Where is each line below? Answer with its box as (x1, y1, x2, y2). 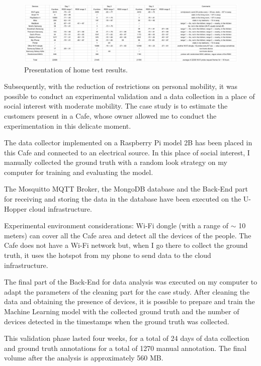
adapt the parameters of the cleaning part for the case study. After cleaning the (4, 286, 250, 297)
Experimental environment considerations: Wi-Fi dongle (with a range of (4, 220, 229, 231)
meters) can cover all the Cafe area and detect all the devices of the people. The (4, 230, 251, 240)
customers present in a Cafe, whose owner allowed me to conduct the (4, 110, 217, 121)
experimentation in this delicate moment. (4, 120, 131, 131)
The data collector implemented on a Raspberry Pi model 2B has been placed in (4, 137, 252, 148)
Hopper (4, 203, 27, 214)
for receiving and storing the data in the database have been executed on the (4, 194, 241, 204)
